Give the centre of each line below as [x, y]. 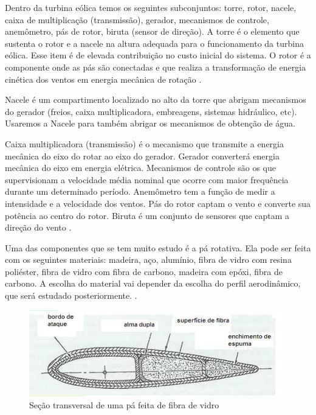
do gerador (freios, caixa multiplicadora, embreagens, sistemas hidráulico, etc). [151, 111]
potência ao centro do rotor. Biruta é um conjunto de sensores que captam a [147, 215]
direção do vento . [38, 227]
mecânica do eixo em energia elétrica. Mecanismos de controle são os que [140, 168]
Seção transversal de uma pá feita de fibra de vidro [124, 405]
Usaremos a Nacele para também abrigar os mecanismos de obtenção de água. [150, 123]
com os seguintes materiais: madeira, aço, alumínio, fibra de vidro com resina [148, 260]
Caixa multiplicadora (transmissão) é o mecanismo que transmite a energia [145, 143]
